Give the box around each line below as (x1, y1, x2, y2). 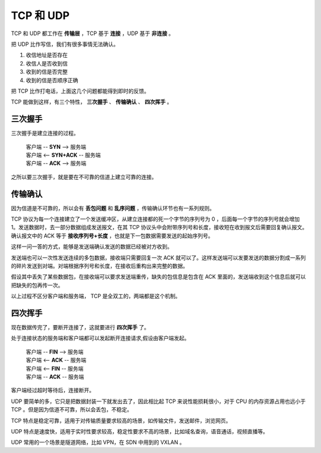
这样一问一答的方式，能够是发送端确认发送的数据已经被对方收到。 (11, 243, 172, 250)
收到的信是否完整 (26, 68, 68, 76)
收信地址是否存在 (26, 51, 68, 59)
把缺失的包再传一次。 (11, 282, 64, 289)
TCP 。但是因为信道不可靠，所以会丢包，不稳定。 (11, 406, 133, 413)
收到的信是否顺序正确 (26, 76, 78, 83)
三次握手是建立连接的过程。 (11, 130, 79, 137)
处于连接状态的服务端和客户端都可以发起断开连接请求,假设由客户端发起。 (11, 335, 190, 342)
